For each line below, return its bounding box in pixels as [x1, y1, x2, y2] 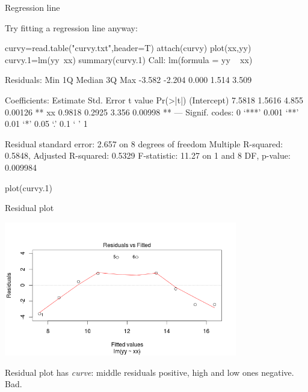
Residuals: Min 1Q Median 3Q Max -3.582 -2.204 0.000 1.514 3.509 [5, 73, 252, 86]
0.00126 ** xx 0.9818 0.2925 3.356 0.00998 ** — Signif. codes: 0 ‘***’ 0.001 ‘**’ [5, 105, 299, 118]
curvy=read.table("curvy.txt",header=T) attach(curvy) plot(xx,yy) [5, 41, 251, 54]
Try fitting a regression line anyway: [5, 21, 138, 34]
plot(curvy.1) [5, 181, 53, 194]
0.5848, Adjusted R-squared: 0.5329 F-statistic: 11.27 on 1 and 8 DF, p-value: [5, 149, 291, 162]
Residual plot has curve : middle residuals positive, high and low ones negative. [5, 366, 294, 378]
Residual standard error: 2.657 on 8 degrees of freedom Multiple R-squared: [5, 137, 283, 150]
